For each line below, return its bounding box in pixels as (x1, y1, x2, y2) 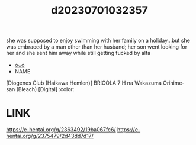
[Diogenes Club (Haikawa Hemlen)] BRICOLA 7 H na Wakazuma (6, 79, 162, 86)
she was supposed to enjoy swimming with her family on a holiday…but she (6, 37, 191, 44)
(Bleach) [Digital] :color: (16, 86, 75, 93)
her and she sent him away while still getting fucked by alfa (6, 50, 151, 57)
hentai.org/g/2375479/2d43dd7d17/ (6, 133, 94, 140)
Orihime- (162, 79, 185, 86)
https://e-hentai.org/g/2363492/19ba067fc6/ (6, 126, 117, 133)
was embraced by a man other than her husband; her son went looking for (6, 43, 188, 50)
